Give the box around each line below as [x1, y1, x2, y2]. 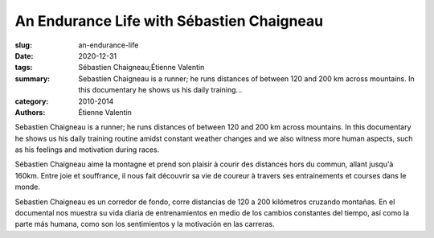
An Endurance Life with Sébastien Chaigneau [14, 12, 324, 30]
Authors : [14, 107, 46, 117]
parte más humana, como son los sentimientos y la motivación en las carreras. [14, 220, 275, 229]
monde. [14, 182, 40, 192]
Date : [14, 51, 34, 60]
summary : [14, 73, 51, 84]
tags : [14, 63, 33, 72]
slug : [14, 40, 32, 50]
